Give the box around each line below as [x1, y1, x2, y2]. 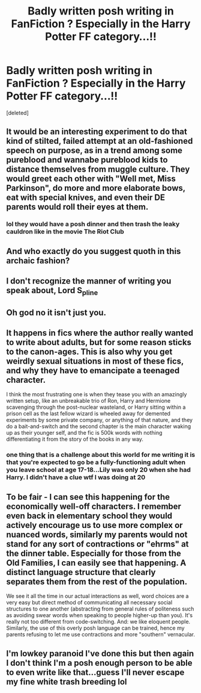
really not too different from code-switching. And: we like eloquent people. [6, 618, 191, 626]
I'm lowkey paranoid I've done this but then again [6, 648, 194, 659]
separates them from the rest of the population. [6, 576, 188, 586]
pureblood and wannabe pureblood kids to [6, 155, 168, 165]
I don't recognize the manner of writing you [6, 276, 172, 287]
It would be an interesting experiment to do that [6, 126, 187, 137]
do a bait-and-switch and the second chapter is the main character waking [6, 423, 191, 430]
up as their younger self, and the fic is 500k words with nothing [6, 429, 163, 437]
